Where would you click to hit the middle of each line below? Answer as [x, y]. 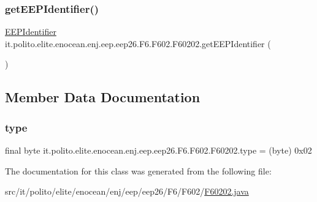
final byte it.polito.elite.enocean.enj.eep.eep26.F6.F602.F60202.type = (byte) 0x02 [158, 150]
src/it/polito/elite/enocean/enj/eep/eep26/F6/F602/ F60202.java [127, 191]
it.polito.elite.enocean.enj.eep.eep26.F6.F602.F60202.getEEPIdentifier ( [138, 43]
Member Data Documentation [103, 97]
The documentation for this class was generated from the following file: [138, 170]
